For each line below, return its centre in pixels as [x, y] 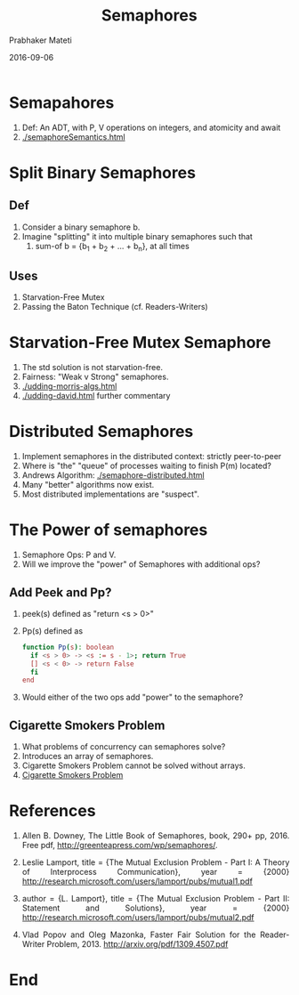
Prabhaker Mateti [40, 40]
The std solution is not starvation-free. [93, 368]
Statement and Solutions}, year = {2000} [156, 908]
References [53, 811]
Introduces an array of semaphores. [88, 756]
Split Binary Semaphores [103, 172]
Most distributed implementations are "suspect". [110, 494]
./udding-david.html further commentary [96, 396]
